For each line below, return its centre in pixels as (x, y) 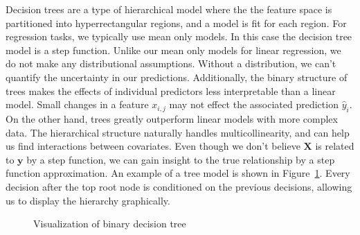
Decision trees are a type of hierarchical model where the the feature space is (169, 9)
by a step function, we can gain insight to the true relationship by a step (181, 159)
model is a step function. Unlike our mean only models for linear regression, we (173, 50)
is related (335, 146)
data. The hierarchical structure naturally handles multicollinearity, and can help (178, 132)
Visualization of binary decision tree (110, 224)
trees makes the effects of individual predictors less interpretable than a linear (171, 90)
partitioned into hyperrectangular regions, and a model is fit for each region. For (176, 23)
